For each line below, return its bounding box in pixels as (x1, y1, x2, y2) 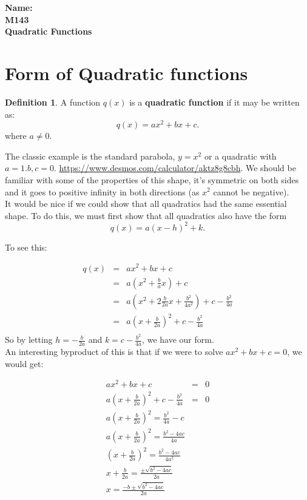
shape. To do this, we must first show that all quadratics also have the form (5, 209, 287, 221)
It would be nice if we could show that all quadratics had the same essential (5, 197, 287, 210)
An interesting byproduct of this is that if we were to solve (5, 345, 223, 358)
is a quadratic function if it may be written (129, 95, 300, 108)
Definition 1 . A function (5, 95, 101, 108)
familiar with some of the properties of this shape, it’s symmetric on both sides (5, 173, 299, 186)
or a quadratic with (204, 149, 277, 162)
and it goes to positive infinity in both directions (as (5, 185, 200, 198)
